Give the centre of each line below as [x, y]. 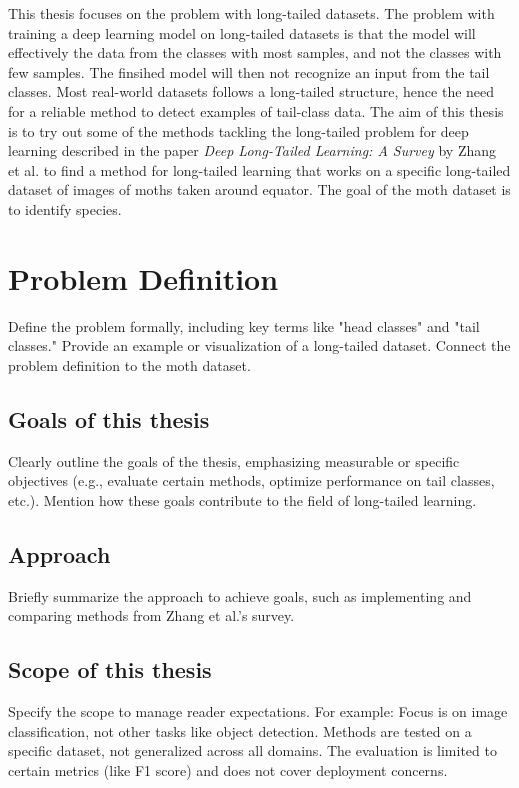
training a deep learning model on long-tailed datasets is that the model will [242, 32]
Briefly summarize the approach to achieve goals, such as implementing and [240, 595]
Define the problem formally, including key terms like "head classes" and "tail [244, 325]
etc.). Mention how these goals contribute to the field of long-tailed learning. [242, 499]
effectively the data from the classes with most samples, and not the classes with [255, 52]
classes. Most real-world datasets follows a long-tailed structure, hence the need [251, 91]
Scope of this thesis [110, 669]
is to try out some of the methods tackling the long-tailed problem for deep [238, 130]
